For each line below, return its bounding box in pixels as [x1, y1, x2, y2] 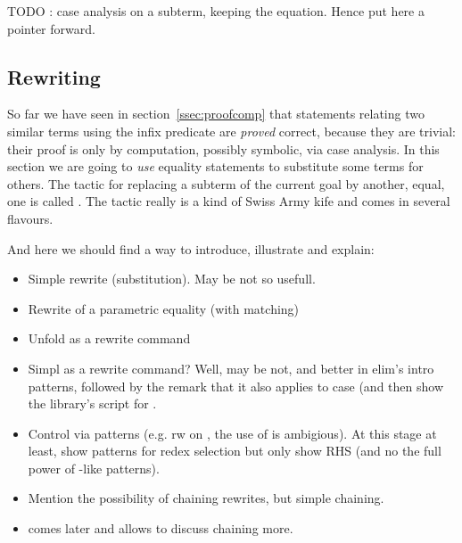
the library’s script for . [28, 394, 157, 413]
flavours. [7, 209, 54, 227]
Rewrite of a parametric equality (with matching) [28, 299, 300, 317]
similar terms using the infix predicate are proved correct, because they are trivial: [7, 121, 456, 140]
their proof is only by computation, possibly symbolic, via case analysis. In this [7, 139, 440, 158]
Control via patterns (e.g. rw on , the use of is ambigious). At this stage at [28, 424, 437, 442]
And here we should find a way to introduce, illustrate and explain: [7, 239, 375, 258]
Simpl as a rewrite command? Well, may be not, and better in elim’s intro [28, 358, 434, 377]
